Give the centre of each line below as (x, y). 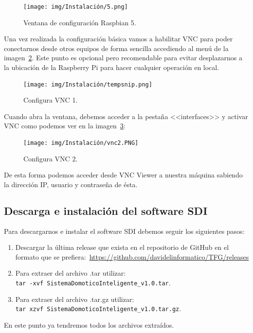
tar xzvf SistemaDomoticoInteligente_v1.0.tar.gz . (98, 308)
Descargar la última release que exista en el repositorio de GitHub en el (122, 247)
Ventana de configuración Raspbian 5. (80, 22)
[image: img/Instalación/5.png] (76, 7)
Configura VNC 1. (51, 100)
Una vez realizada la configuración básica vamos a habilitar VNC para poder (118, 39)
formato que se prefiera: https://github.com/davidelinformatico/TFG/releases (132, 256)
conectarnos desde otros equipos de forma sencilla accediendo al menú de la (116, 48)
